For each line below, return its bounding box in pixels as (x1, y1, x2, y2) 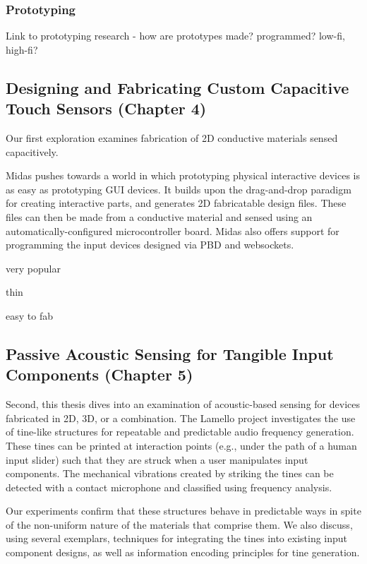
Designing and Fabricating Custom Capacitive (6, 76, 349, 98)
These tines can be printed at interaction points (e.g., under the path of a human (6, 438, 357, 452)
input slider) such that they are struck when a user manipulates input (6, 452, 308, 467)
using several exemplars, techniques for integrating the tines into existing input (6, 531, 348, 546)
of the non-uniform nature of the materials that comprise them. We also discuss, (6, 517, 353, 532)
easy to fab (6, 308, 53, 323)
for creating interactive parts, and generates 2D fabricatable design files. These (6, 196, 347, 210)
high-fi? (6, 42, 38, 56)
